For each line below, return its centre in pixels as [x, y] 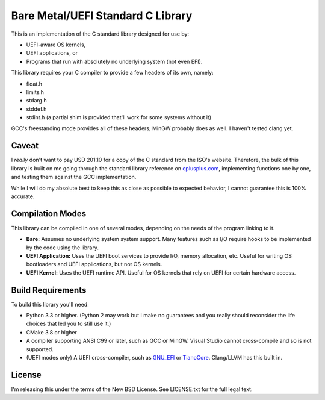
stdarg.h [37, 101]
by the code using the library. [63, 248]
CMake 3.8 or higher [52, 332]
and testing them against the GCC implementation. [74, 177]
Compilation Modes [49, 214]
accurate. [23, 196]
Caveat [25, 145]
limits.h [35, 92]
